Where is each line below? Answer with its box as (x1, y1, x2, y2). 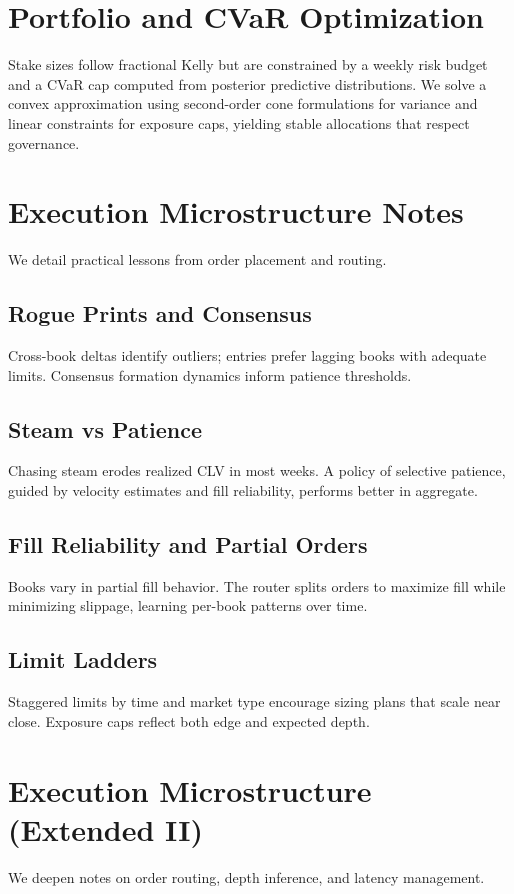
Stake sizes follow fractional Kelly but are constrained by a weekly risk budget (8, 54, 488, 75)
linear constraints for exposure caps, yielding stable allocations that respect (8, 112, 470, 133)
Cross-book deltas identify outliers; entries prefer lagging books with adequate (8, 345, 487, 366)
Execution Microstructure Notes (8, 191, 464, 232)
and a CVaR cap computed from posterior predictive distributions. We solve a (8, 73, 487, 94)
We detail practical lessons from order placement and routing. (8, 249, 387, 270)
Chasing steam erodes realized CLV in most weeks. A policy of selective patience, (8, 460, 506, 481)
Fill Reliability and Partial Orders (8, 528, 368, 559)
